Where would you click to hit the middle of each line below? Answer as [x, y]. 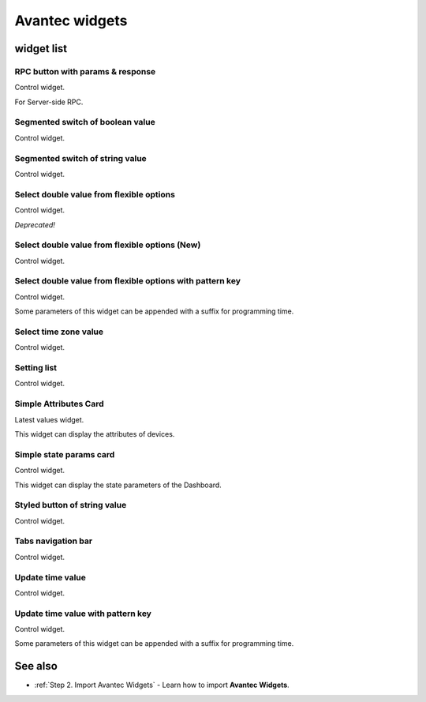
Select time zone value [59, 332]
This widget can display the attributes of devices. [95, 434]
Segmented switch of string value [81, 158]
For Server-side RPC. [49, 102]
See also [36, 666]
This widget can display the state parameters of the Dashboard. [118, 485]
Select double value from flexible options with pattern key [127, 281]
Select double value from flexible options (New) [108, 245]
